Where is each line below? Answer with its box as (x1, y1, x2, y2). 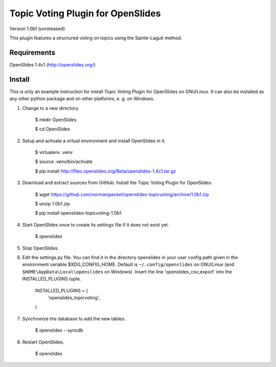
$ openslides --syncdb (35, 327, 84, 333)
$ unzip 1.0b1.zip (35, 201, 70, 207)
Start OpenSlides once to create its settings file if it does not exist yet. (22, 221, 170, 227)
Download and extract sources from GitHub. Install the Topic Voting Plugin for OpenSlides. (22, 179, 213, 186)
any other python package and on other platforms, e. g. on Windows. (9, 96, 155, 102)
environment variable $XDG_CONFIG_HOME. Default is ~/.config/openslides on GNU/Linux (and (22, 261, 235, 268)
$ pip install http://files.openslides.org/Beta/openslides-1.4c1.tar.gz (35, 168, 176, 174)
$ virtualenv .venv (35, 149, 73, 155)
